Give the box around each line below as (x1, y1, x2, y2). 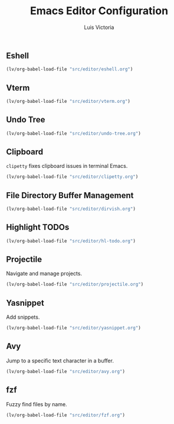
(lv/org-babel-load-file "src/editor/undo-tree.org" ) (6, 130, 142, 137)
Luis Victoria (84, 24, 114, 31)
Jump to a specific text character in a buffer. (6, 357, 114, 364)
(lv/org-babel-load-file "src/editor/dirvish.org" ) (6, 206, 136, 212)
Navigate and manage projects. (6, 270, 83, 277)
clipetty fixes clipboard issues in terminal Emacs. (6, 163, 128, 170)
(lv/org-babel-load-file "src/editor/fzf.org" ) (6, 412, 126, 418)
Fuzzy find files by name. (6, 400, 67, 407)
